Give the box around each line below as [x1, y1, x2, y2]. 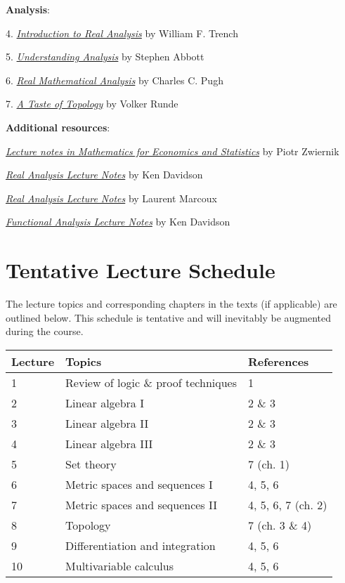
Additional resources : [6, 119, 110, 134]
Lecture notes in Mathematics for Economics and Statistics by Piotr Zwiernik [6, 143, 339, 158]
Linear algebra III [65, 435, 153, 452]
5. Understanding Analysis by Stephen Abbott [6, 49, 204, 64]
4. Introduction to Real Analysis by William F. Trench [6, 25, 238, 40]
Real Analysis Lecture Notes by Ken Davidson [6, 167, 203, 182]
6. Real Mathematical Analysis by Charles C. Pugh [6, 72, 223, 87]
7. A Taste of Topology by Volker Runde [6, 96, 178, 111]
